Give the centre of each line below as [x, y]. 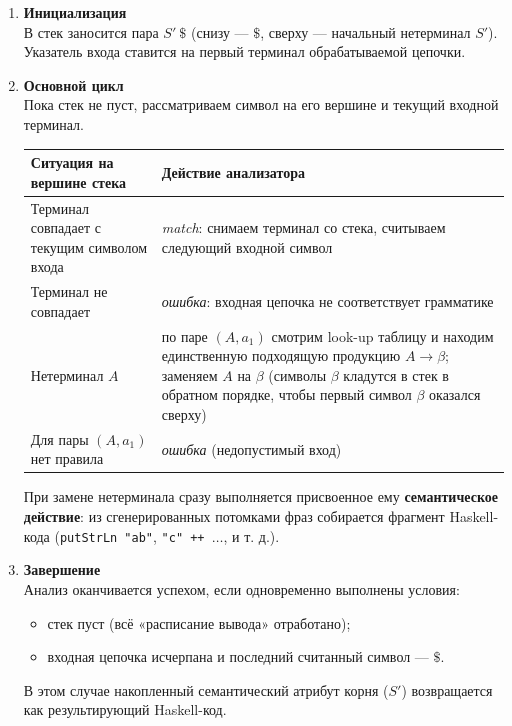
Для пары [59, 438]
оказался [455, 394]
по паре [184, 335]
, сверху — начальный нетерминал [365, 31]
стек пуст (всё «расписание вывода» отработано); [199, 622]
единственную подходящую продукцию [281, 355]
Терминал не [69, 291]
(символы [297, 374]
